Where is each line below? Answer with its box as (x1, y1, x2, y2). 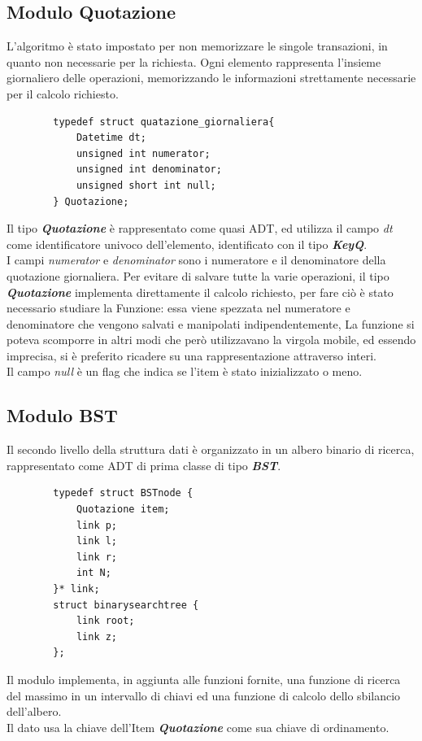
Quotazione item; (76, 503, 170, 516)
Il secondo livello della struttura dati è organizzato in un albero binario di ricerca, (7, 441, 415, 458)
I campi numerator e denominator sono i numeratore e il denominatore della (7, 251, 386, 268)
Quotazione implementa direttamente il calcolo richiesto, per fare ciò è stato (7, 283, 394, 300)
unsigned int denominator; (76, 163, 222, 176)
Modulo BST (7, 403, 118, 428)
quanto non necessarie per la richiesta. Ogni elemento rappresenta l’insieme (7, 53, 381, 70)
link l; (76, 535, 118, 547)
